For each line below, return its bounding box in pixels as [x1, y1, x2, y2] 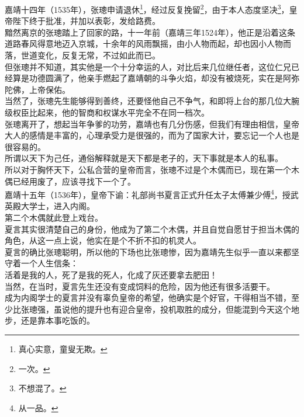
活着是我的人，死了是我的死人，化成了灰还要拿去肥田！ [5, 268, 217, 280]
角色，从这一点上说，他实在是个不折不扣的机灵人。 [5, 234, 201, 246]
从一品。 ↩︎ [18, 401, 58, 413]
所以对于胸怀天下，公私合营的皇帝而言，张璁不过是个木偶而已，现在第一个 [5, 163, 291, 175]
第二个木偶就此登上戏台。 [5, 211, 103, 223]
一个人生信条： [20, 257, 78, 269]
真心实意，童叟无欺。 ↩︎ [18, 342, 108, 355]
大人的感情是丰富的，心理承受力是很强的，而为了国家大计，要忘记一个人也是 [5, 129, 299, 141]
